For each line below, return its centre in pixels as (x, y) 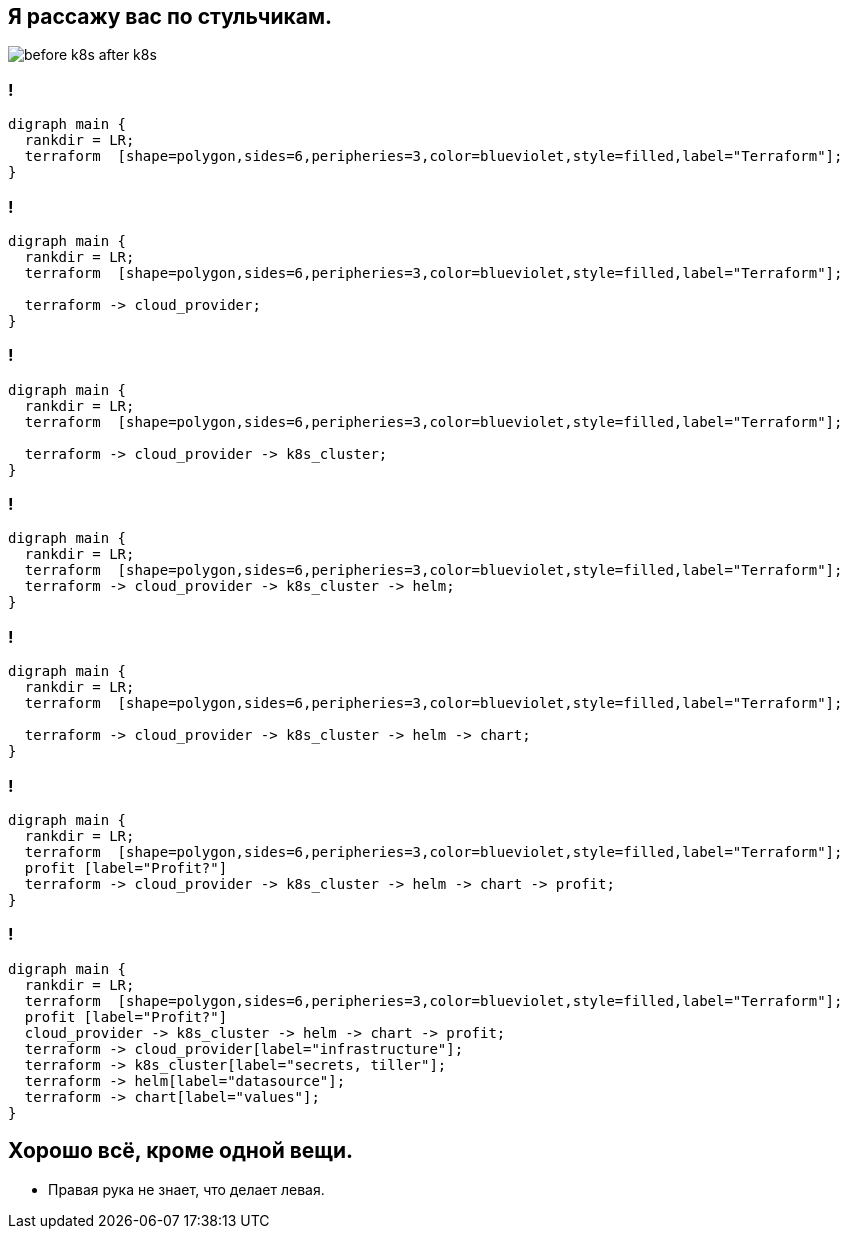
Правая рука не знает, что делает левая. (186, 1189)
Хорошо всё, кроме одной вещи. (181, 1151)
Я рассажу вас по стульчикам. (170, 16)
